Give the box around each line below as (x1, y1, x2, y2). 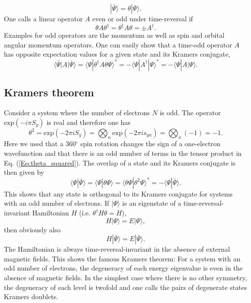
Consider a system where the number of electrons (4, 107, 150, 118)
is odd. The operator (160, 107, 221, 118)
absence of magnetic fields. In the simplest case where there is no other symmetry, (4, 273, 247, 282)
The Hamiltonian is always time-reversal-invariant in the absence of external (4, 244, 230, 254)
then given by (4, 167, 44, 177)
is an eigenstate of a (122, 198, 181, 208)
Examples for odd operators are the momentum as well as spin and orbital (4, 30, 224, 40)
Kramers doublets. (4, 291, 59, 302)
